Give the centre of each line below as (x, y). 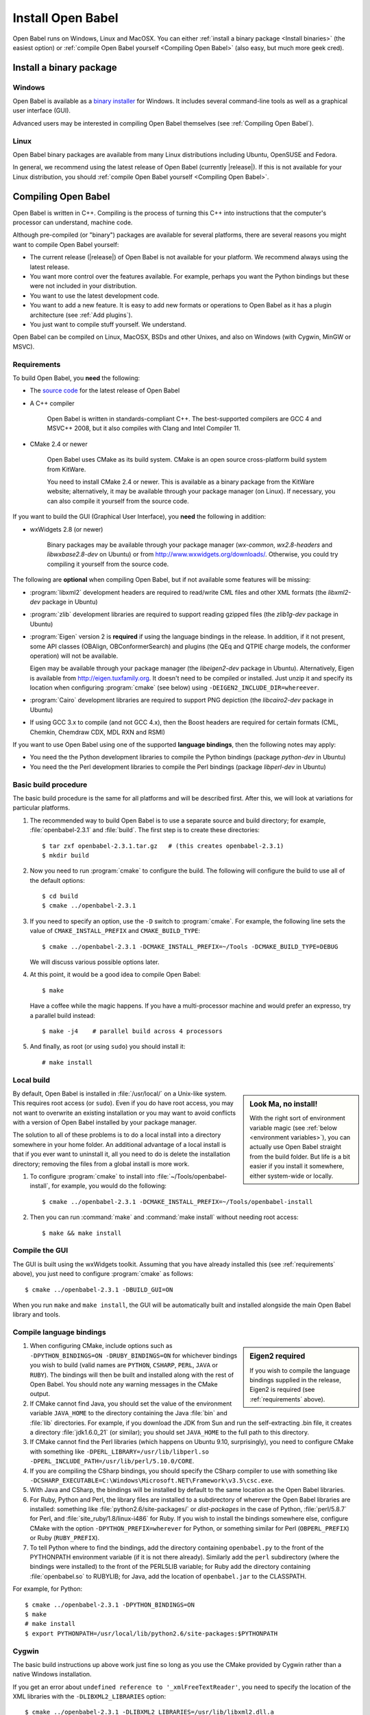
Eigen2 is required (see (282, 1390)
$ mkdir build (65, 855)
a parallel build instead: (63, 1015)
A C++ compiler (52, 403)
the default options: (57, 880)
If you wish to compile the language (300, 1370)
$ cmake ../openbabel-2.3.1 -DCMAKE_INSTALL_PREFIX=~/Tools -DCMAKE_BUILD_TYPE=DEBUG (190, 946)
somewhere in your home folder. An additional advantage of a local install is (119, 1144)
